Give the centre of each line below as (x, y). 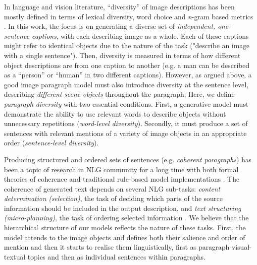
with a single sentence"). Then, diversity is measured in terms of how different (122, 55)
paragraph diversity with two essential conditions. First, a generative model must (126, 103)
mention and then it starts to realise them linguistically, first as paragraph (117, 247)
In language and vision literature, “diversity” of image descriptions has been (119, 6)
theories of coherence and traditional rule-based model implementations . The (122, 179)
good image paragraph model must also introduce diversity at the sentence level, (126, 84)
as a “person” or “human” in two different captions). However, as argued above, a (128, 75)
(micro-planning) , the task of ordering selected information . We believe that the (126, 218)
